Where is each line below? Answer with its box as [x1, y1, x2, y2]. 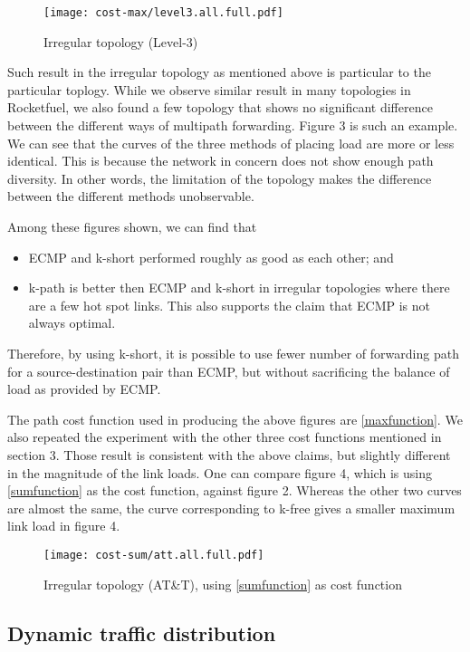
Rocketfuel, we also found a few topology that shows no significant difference [7, 98, 433, 117]
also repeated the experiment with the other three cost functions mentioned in [7, 427, 442, 446]
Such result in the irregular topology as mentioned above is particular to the [7, 62, 431, 81]
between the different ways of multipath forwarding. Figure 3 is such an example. [7, 116, 458, 135]
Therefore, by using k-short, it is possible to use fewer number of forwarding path [7, 343, 459, 362]
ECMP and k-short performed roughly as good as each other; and [28, 247, 394, 266]
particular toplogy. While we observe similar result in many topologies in [7, 80, 411, 99]
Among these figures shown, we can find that [7, 217, 257, 235]
